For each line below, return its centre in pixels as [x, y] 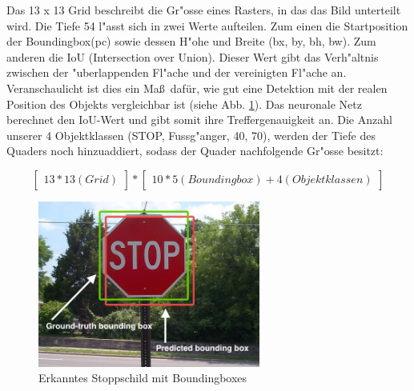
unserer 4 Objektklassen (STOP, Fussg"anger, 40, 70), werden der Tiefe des [191, 135]
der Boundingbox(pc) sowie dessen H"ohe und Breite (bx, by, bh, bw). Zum [191, 41]
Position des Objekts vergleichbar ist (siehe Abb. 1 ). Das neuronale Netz [184, 104]
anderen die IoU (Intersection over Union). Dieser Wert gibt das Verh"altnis [193, 56]
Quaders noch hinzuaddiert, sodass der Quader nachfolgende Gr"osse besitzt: [195, 151]
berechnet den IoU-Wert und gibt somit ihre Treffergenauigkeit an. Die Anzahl [199, 120]
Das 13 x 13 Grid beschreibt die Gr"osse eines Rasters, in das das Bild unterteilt [204, 10]
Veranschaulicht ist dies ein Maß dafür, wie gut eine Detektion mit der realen [197, 88]
